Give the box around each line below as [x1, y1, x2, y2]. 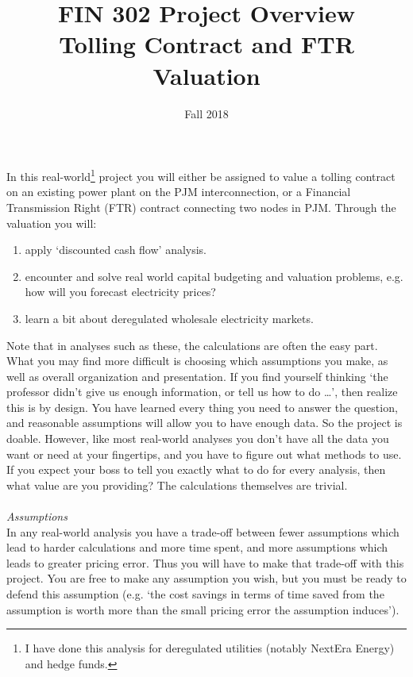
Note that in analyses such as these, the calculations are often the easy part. [6, 337, 378, 353]
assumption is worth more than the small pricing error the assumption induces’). [6, 601, 399, 617]
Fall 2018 [184, 105, 229, 121]
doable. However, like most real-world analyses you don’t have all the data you [6, 430, 389, 447]
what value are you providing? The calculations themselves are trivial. [6, 476, 348, 493]
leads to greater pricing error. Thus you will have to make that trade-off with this [6, 554, 404, 571]
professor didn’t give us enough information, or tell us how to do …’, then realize [6, 383, 398, 400]
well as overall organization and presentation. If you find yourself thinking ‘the [6, 367, 388, 384]
